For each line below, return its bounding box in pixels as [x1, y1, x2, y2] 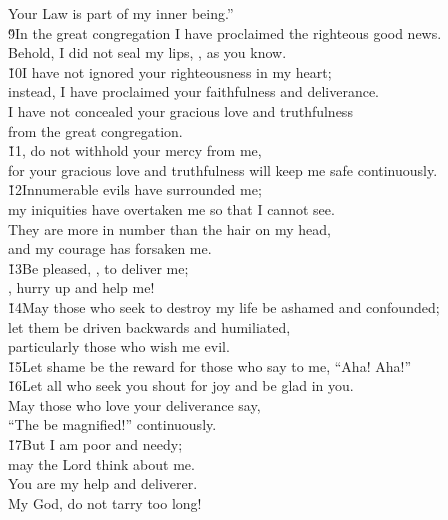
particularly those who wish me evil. [8, 336, 230, 357]
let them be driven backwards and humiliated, [8, 316, 291, 337]
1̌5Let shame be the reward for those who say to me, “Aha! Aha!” [8, 355, 411, 376]
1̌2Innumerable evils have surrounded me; [8, 179, 262, 200]
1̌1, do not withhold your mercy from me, [8, 140, 262, 161]
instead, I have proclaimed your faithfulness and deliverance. [8, 81, 379, 102]
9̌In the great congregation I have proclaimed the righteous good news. [8, 22, 442, 43]
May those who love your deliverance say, [8, 394, 261, 415]
